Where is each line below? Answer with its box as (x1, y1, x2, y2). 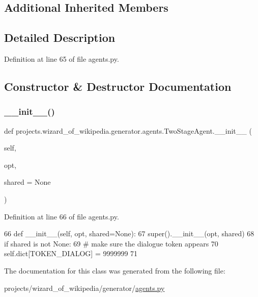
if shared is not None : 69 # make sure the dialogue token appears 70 (4, 238, 218, 249)
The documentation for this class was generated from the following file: (4, 265, 225, 276)
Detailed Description (4, 30, 116, 45)
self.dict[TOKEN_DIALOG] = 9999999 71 (4, 248, 138, 259)
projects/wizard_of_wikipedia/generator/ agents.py (4, 282, 165, 293)
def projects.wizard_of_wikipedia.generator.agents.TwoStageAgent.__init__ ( (4, 125, 252, 136)
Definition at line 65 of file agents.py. (4, 53, 119, 64)
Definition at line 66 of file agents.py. (4, 211, 119, 221)
